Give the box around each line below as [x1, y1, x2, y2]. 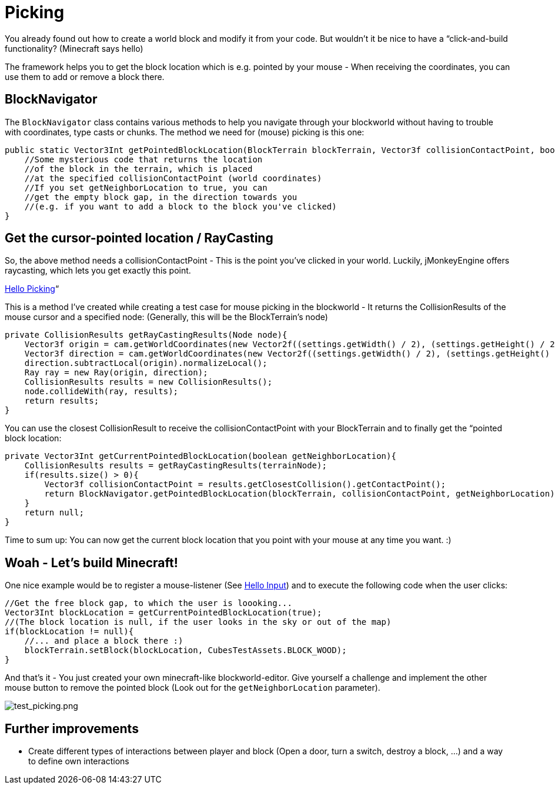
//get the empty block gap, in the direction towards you [24, 192, 297, 202]
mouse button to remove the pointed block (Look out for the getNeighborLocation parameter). [5, 683, 380, 693]
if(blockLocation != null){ [5, 627, 134, 637]
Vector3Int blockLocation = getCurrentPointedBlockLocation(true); [5, 608, 322, 618]
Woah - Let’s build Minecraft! [5, 555, 178, 570]
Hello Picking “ [5, 284, 59, 294]
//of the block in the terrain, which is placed [24, 164, 253, 174]
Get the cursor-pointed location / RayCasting [5, 231, 273, 246]
